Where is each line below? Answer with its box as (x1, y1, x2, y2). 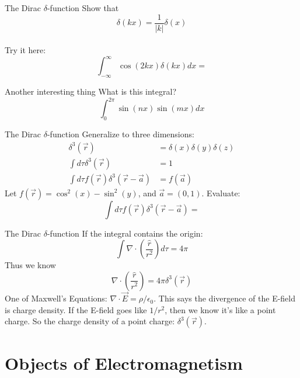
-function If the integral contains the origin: (47, 227, 203, 239)
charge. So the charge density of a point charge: (5, 315, 175, 327)
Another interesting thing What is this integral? (5, 85, 176, 98)
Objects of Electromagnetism (5, 351, 243, 374)
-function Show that (47, 2, 119, 13)
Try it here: (5, 44, 46, 56)
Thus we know (5, 259, 56, 271)
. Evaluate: (201, 186, 240, 199)
